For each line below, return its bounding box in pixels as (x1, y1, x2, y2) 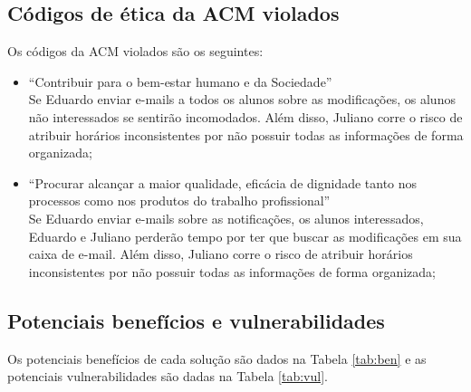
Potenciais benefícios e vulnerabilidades (7, 306, 385, 334)
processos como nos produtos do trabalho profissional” (28, 191, 331, 210)
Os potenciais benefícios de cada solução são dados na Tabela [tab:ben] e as (7, 349, 427, 368)
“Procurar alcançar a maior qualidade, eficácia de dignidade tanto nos (28, 173, 418, 192)
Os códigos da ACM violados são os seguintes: (7, 42, 264, 61)
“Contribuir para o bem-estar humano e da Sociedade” (28, 72, 332, 91)
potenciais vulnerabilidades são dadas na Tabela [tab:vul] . (7, 367, 328, 386)
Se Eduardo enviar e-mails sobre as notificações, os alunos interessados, (28, 208, 424, 227)
